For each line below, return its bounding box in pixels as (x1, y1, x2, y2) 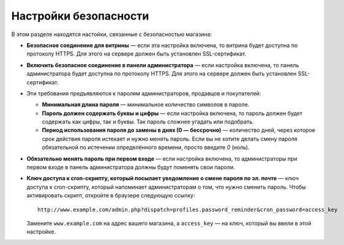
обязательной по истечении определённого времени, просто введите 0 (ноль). (42, 144, 250, 151)
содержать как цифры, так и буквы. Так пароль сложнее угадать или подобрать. (42, 118, 254, 125)
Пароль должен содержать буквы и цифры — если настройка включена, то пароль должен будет (42, 109, 303, 117)
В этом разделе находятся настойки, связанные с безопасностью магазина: (11, 31, 212, 38)
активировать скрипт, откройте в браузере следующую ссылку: (26, 192, 195, 199)
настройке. (26, 228, 56, 235)
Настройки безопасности (11, 9, 149, 23)
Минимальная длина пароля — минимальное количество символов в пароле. (42, 101, 250, 108)
